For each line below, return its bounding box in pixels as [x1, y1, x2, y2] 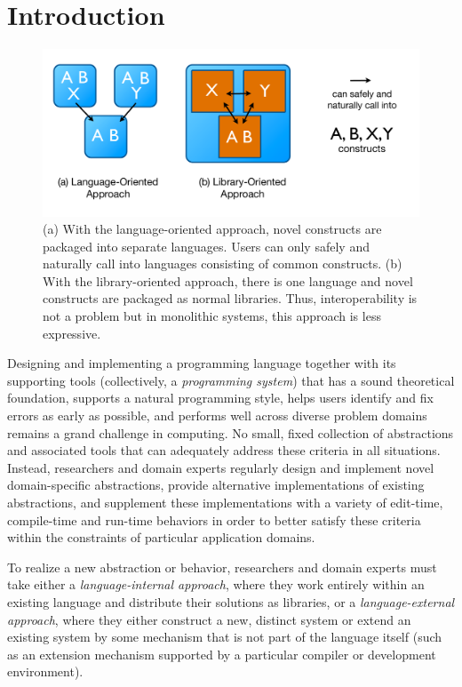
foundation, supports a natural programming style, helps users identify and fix [7, 388, 434, 407]
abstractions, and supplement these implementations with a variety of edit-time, [7, 493, 443, 512]
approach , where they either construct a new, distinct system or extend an [7, 610, 411, 628]
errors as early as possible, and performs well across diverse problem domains [7, 406, 427, 425]
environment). [7, 662, 84, 681]
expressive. [43, 324, 101, 342]
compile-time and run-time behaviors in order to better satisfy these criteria [7, 510, 421, 529]
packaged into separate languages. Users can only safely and [43, 236, 370, 255]
